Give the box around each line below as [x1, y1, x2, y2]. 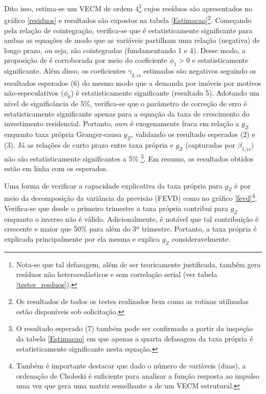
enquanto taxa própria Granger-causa [4, 129, 122, 140]
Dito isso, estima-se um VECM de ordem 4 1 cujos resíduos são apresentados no [4, 2, 252, 13]
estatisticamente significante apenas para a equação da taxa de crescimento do [4, 108, 250, 119]
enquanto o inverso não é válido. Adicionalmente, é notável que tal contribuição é [4, 213, 259, 224]
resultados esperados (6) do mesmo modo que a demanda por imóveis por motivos [4, 77, 261, 88]
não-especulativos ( [4, 87, 64, 98]
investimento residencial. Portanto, [4, 118, 113, 129]
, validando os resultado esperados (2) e [131, 129, 255, 140]
